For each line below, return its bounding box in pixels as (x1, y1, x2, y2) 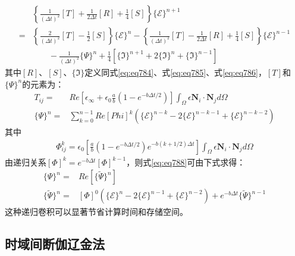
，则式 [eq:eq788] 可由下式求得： (126, 155, 246, 168)
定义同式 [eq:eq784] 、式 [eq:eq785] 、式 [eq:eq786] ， (84, 65, 267, 78)
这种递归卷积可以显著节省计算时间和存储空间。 (5, 205, 188, 218)
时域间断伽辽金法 (5, 235, 105, 253)
